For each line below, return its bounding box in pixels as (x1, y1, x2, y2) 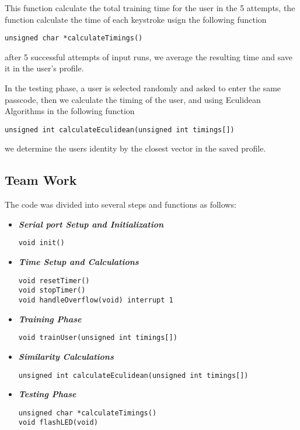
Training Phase (18, 312, 82, 325)
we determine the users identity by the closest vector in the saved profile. (5, 142, 266, 154)
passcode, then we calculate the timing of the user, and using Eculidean (5, 93, 261, 105)
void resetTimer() (18, 276, 90, 285)
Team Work (5, 171, 77, 189)
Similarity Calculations (18, 350, 114, 362)
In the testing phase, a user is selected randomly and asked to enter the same (5, 82, 281, 94)
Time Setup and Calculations (18, 256, 139, 268)
